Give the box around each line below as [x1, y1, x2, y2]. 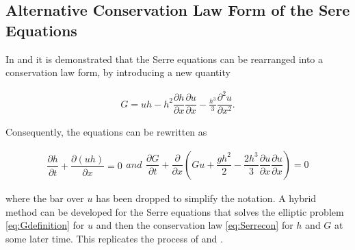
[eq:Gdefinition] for [5, 218, 85, 232]
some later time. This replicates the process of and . [5, 231, 223, 245]
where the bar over [5, 191, 84, 205]
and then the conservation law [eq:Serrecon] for [96, 218, 293, 232]
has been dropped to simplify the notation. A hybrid [96, 191, 317, 205]
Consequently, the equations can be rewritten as [5, 125, 207, 139]
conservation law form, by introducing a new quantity [5, 65, 231, 79]
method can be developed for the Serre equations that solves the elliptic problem [5, 204, 344, 218]
